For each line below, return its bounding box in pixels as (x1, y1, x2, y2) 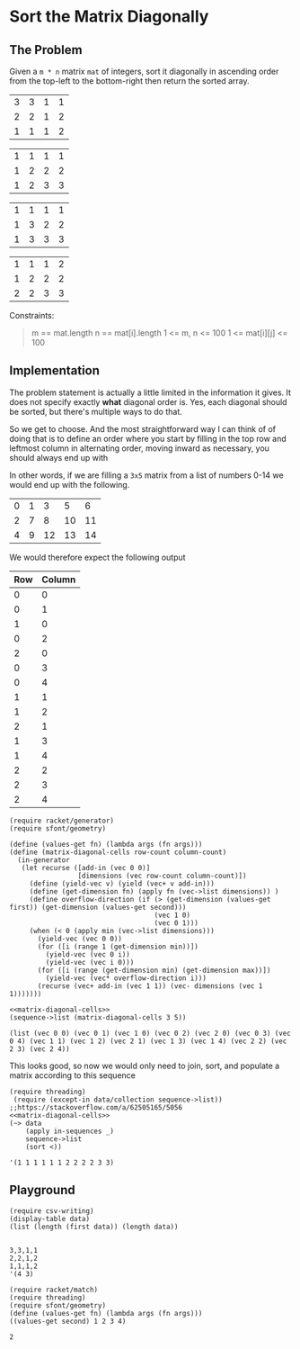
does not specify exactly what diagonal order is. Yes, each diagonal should (9, 396, 287, 407)
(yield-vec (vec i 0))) (45, 958, 135, 967)
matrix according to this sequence (9, 1069, 137, 1081)
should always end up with (9, 452, 109, 463)
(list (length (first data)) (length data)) (9, 1222, 179, 1231)
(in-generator (17, 855, 70, 865)
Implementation (9, 363, 101, 379)
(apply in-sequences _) (25, 1127, 115, 1136)
